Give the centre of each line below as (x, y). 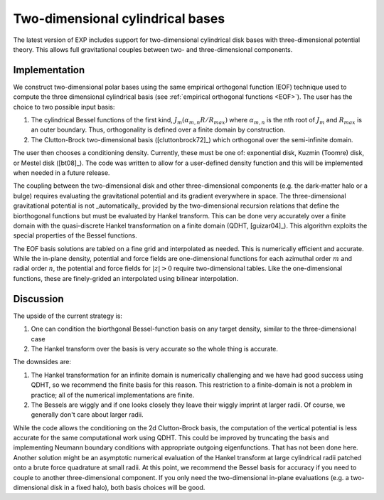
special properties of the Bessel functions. (75, 235)
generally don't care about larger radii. (87, 415)
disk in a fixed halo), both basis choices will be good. (128, 488)
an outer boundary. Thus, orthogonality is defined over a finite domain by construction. (158, 130)
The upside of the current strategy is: (68, 316)
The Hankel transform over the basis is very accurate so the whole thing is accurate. (155, 349)
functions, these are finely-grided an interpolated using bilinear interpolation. (126, 278)
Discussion (38, 299)
